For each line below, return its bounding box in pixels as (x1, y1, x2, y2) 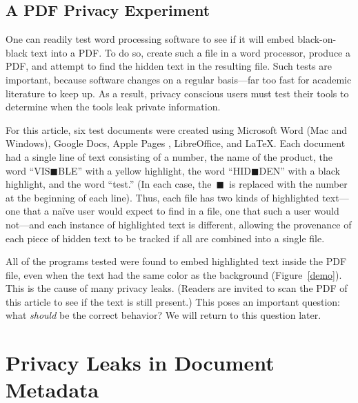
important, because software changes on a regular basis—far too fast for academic (6, 72, 352, 86)
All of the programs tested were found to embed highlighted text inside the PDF (6, 254, 347, 268)
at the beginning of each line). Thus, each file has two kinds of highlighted (6, 190, 319, 204)
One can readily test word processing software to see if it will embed (6, 32, 295, 46)
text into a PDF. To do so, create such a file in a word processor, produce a (30, 45, 350, 59)
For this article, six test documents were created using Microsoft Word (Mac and (6, 122, 348, 137)
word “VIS (6, 163, 50, 177)
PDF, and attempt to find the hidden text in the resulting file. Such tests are (6, 59, 332, 73)
